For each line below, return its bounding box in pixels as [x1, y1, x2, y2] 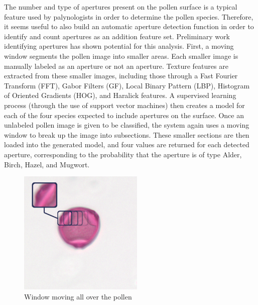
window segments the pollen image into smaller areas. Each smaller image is [4, 50, 238, 61]
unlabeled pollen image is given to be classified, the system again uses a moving [4, 120, 249, 130]
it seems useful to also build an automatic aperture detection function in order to [4, 21, 254, 32]
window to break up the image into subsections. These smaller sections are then [4, 129, 249, 140]
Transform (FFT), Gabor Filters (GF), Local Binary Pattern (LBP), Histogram [4, 80, 250, 90]
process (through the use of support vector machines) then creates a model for [4, 99, 245, 110]
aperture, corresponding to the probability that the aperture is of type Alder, [4, 149, 242, 159]
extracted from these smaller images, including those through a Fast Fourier [4, 70, 238, 81]
